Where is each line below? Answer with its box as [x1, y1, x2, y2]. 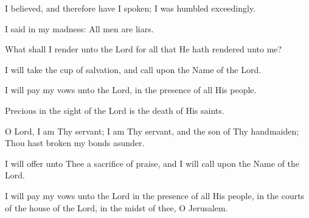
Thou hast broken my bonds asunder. [5, 136, 145, 149]
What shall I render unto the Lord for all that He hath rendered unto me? [5, 43, 282, 55]
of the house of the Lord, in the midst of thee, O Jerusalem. [5, 201, 228, 214]
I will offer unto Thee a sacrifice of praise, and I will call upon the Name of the [5, 156, 300, 169]
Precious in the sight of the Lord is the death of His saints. [5, 104, 224, 116]
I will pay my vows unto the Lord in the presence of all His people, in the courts [5, 189, 305, 202]
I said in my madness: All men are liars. [5, 22, 154, 35]
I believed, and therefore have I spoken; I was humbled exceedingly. [5, 2, 256, 14]
